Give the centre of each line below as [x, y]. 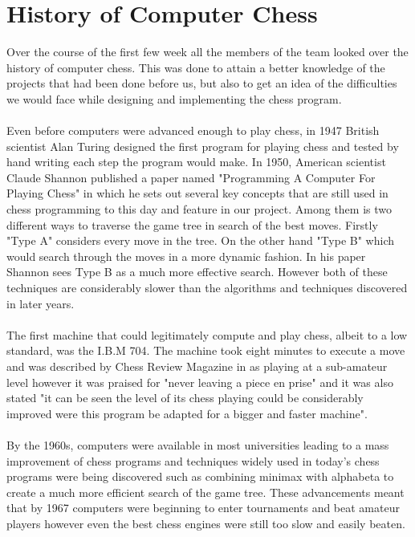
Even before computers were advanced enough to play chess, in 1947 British [193, 130]
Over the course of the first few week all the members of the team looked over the [207, 52]
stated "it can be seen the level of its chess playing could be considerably [185, 398]
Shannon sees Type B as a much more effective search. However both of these [197, 272]
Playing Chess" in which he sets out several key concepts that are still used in [197, 193]
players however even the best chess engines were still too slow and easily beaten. [206, 523]
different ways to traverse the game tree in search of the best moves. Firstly [192, 224]
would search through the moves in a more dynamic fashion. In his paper [186, 256]
